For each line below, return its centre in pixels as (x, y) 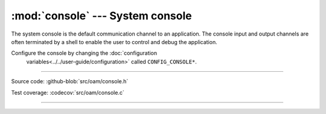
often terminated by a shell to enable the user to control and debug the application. (114, 42)
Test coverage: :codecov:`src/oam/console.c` (68, 92)
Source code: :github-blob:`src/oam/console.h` (70, 81)
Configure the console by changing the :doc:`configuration (84, 53)
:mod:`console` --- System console (102, 16)
